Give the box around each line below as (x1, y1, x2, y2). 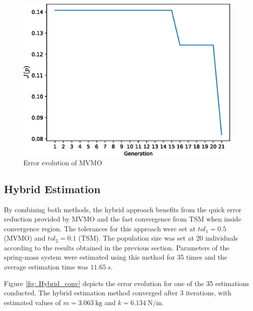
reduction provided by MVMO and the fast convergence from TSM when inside (4, 214, 241, 224)
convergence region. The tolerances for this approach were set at (4, 223, 196, 233)
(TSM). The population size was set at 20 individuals (78, 233, 238, 243)
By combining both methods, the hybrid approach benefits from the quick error (4, 204, 242, 214)
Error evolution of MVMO (23, 157, 102, 167)
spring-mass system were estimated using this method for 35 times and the (4, 252, 228, 262)
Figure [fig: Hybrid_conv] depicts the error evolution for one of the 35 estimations (4, 278, 250, 288)
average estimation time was (4, 262, 88, 272)
